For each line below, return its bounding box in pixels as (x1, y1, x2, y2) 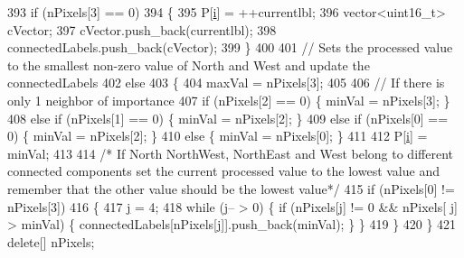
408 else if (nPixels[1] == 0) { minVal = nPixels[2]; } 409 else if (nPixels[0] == (7, 108, 449, 127)
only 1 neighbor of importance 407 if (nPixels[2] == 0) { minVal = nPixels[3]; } (7, 90, 450, 109)
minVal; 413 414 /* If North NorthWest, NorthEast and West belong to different (7, 143, 453, 162)
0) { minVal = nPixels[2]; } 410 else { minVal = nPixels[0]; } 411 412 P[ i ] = (7, 126, 428, 145)
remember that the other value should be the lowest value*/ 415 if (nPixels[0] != (7, 179, 455, 198)
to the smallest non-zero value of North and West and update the (7, 55, 370, 74)
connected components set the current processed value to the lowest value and (7, 161, 440, 180)
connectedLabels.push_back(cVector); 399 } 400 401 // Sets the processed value (7, 38, 453, 57)
